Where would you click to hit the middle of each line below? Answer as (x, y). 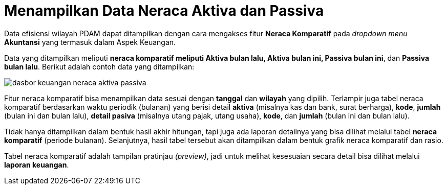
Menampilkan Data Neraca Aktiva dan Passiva (164, 11)
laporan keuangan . (37, 164)
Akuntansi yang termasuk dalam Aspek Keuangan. (90, 42)
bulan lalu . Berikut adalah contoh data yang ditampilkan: (99, 66)
